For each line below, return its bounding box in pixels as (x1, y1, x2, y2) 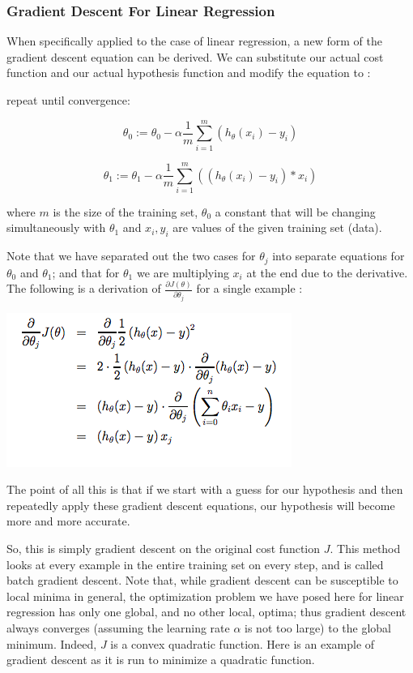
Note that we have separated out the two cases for (6, 247, 256, 264)
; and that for (52, 264, 120, 281)
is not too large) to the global (245, 619, 391, 636)
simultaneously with (6, 219, 106, 236)
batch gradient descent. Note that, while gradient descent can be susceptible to (6, 572, 398, 589)
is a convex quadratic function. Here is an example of (110, 635, 375, 652)
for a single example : (196, 280, 303, 297)
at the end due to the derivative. (246, 264, 408, 281)
